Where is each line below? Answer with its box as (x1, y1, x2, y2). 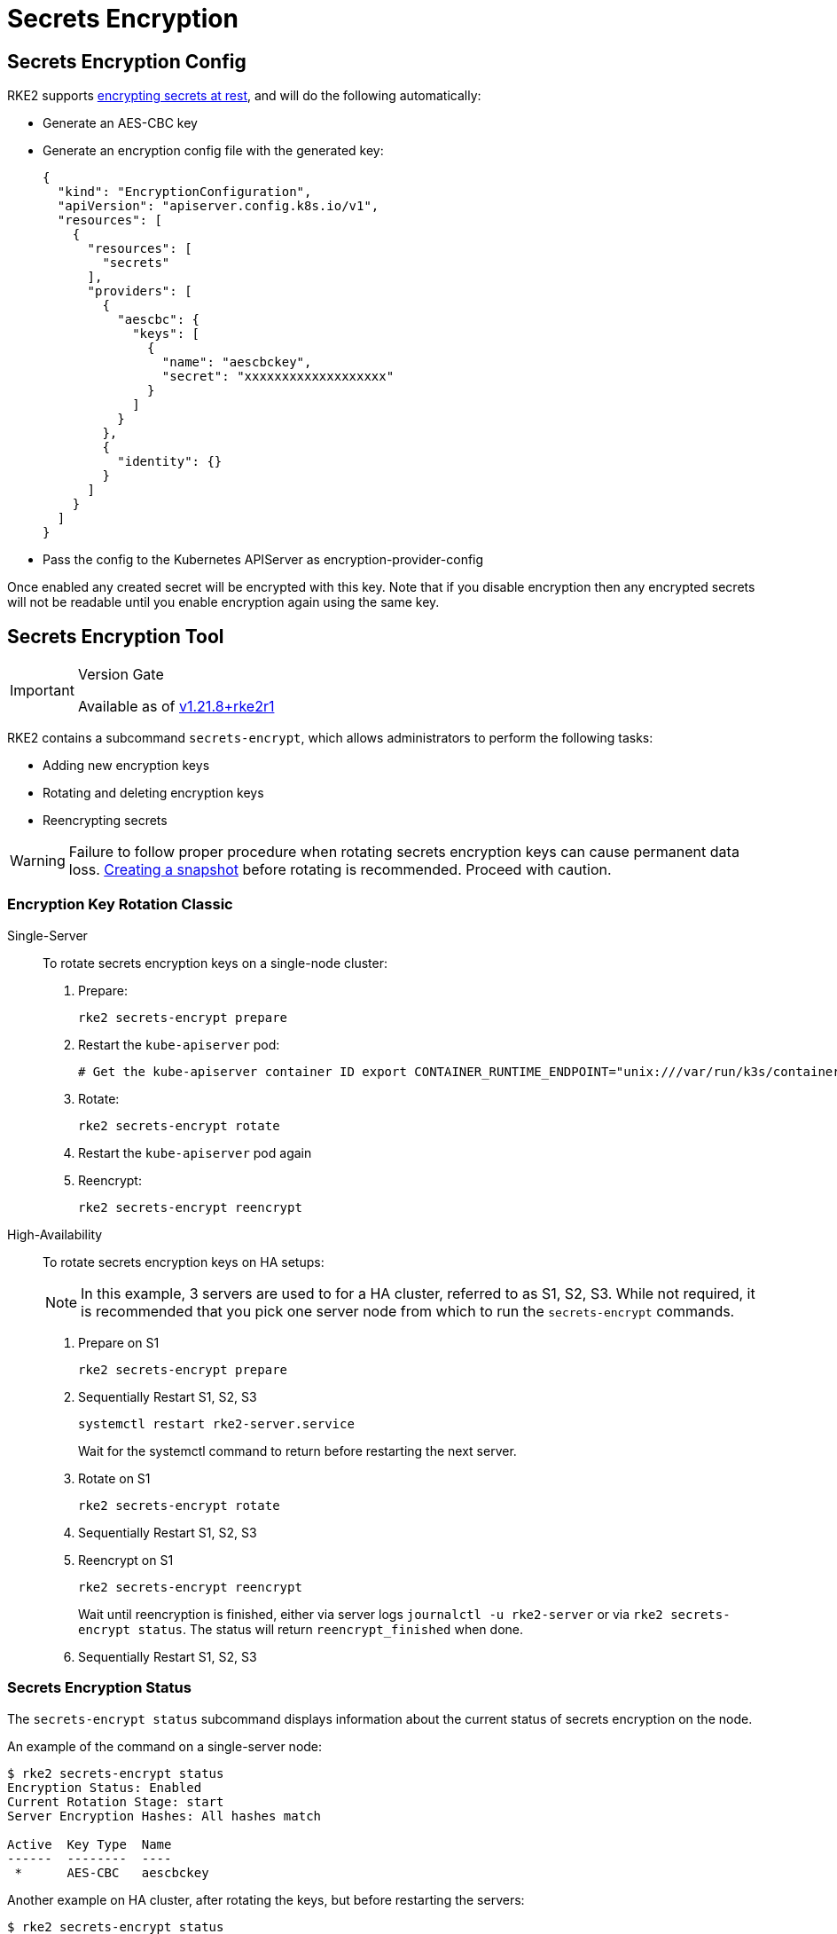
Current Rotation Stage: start (7, 1794, 224, 1809)
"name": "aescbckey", (161, 355, 312, 370)
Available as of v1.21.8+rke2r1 (77, 697, 275, 716)
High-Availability (7, 1226, 103, 1242)
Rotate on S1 (78, 1470, 151, 1486)
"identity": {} (117, 454, 223, 469)
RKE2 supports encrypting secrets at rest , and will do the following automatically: (7, 88, 481, 104)
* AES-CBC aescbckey (14, 1865, 209, 1880)
